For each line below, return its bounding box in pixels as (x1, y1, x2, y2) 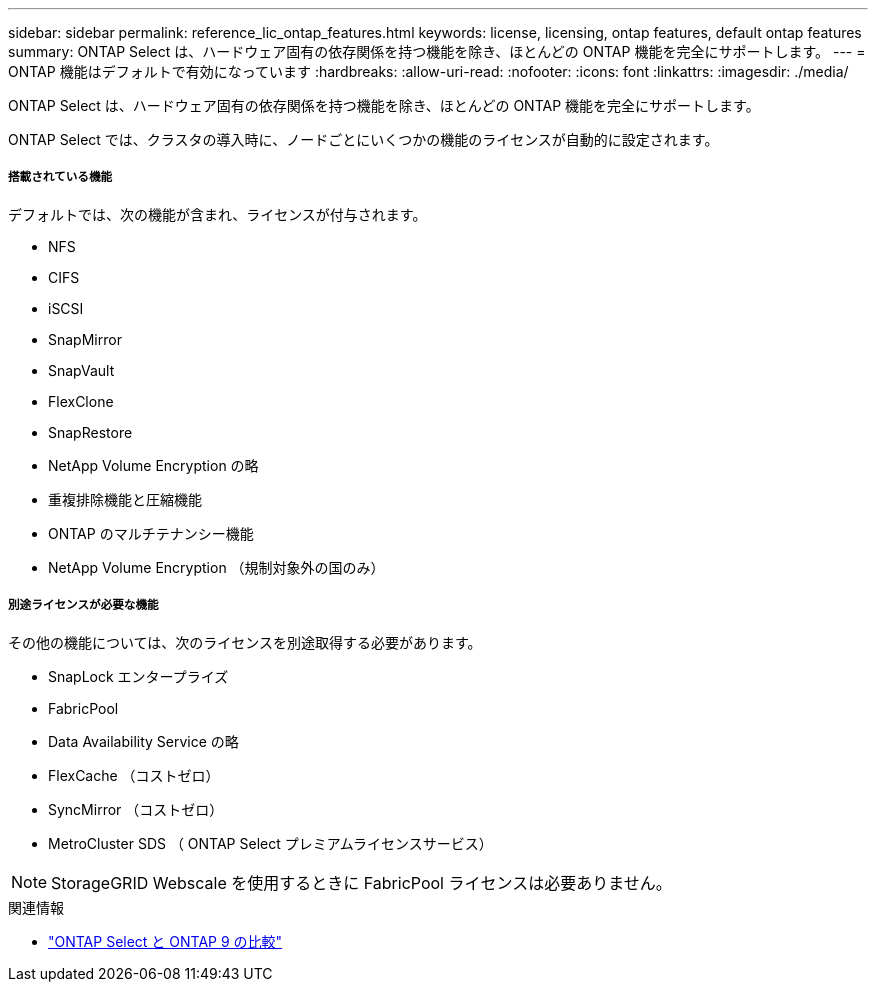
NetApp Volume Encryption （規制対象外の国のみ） (48, 558, 385, 576)
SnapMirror (48, 330, 122, 348)
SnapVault (48, 361, 115, 379)
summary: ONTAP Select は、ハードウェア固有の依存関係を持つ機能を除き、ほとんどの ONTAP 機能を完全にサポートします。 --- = (8, 43, 866, 60)
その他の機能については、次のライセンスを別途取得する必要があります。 (8, 633, 482, 651)
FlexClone (48, 392, 114, 410)
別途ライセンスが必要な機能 (8, 598, 159, 613)
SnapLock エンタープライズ (48, 667, 229, 685)
